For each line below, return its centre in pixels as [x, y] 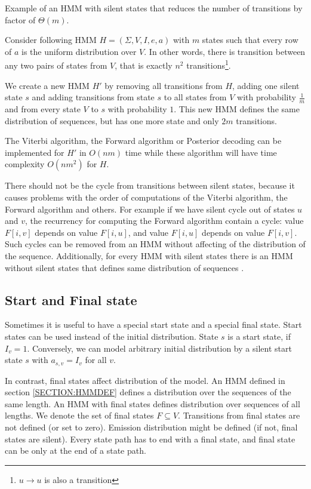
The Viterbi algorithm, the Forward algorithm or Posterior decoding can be [143, 141]
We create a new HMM [47, 85]
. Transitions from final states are [239, 415]
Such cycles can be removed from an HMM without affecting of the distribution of [155, 244]
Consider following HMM [51, 40]
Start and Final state [71, 299]
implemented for [35, 152]
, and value [148, 232]
